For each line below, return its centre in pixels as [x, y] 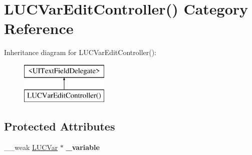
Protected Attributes [60, 126]
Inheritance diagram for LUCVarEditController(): [80, 52]
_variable [83, 147]
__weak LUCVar [31, 147]
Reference [39, 28]
